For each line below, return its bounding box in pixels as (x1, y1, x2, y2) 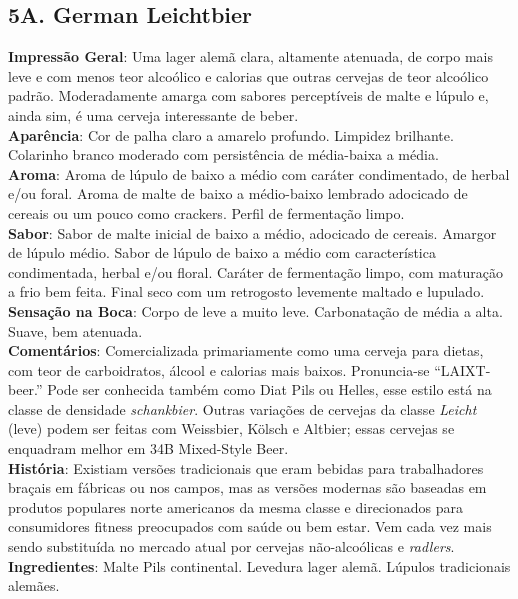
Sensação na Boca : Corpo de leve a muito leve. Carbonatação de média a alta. (8, 300, 503, 321)
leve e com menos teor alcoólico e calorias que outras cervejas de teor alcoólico (8, 65, 489, 86)
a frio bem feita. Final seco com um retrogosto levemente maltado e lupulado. (8, 281, 485, 302)
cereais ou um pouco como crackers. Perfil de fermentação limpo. (8, 202, 405, 223)
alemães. (8, 575, 60, 596)
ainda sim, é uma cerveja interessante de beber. (8, 104, 299, 125)
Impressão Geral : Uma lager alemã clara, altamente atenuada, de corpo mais (8, 46, 493, 67)
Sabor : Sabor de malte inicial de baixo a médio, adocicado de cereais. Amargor (8, 222, 497, 243)
